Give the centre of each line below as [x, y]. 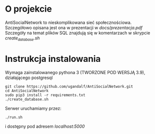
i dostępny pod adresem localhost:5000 [45, 126]
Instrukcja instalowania [53, 59]
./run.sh [14, 117]
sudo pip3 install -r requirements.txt [45, 95]
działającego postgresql [29, 77]
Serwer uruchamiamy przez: [33, 108]
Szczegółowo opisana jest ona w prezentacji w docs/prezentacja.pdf [74, 27]
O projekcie [29, 9]
